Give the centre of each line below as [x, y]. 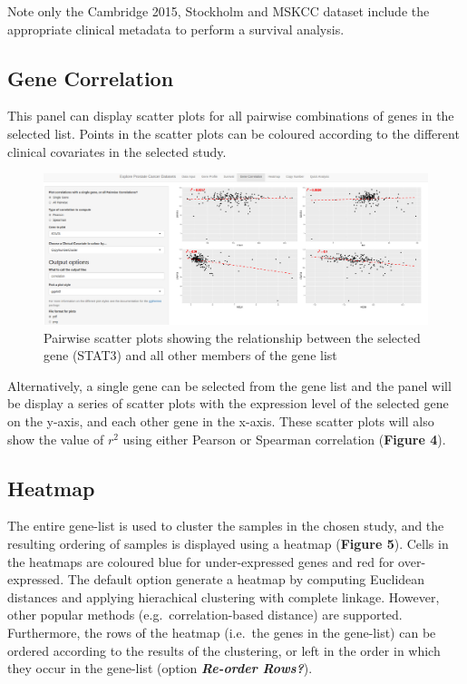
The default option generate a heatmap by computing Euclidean [246, 579]
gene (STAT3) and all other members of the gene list [190, 355]
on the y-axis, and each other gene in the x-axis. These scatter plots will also [221, 421]
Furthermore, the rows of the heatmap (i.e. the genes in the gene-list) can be [222, 632]
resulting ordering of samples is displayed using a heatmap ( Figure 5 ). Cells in [228, 543]
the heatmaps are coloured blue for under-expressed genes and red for [201, 561]
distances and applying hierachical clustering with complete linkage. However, [224, 596]
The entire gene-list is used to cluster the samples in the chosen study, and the [226, 526]
